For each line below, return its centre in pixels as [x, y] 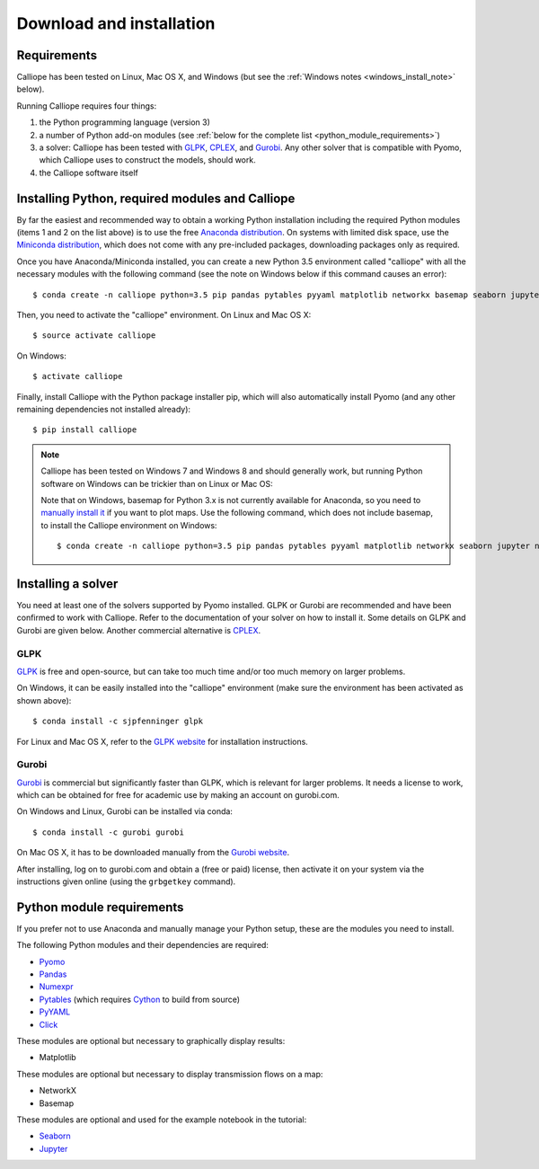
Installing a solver [67, 584]
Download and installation [116, 23]
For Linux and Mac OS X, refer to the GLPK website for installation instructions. [163, 741]
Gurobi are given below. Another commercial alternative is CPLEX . [139, 630]
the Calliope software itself [88, 173]
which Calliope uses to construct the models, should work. [147, 160]
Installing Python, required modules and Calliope [156, 198]
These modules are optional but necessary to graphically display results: [151, 1041]
